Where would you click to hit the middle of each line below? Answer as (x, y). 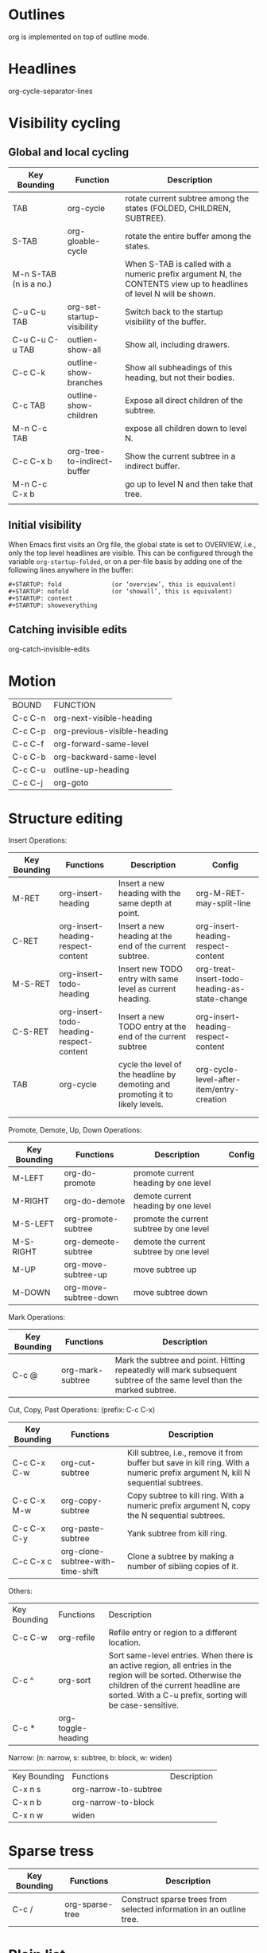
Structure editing (66, 818)
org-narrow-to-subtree (117, 1790)
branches (85, 382)
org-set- (84, 307)
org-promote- (91, 1219)
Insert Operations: (38, 840)
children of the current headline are (174, 1685)
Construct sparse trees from (174, 1900)
